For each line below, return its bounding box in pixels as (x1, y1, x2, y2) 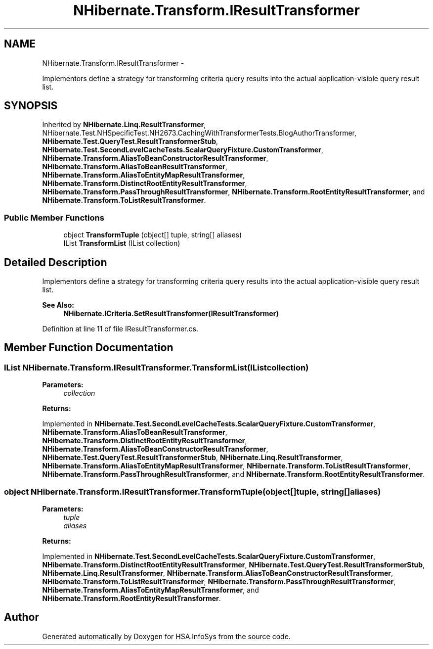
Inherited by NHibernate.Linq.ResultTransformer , (42, 120, 206, 129)
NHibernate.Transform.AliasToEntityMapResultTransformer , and (42, 586, 259, 594)
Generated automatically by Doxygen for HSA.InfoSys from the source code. (42, 632, 291, 641)
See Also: (42, 301, 74, 310)
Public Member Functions (4, 212, 104, 223)
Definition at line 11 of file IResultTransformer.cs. (42, 324, 198, 333)
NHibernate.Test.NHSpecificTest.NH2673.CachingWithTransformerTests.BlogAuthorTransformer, (42, 129, 357, 138)
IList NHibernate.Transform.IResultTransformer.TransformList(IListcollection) (4, 362, 309, 372)
